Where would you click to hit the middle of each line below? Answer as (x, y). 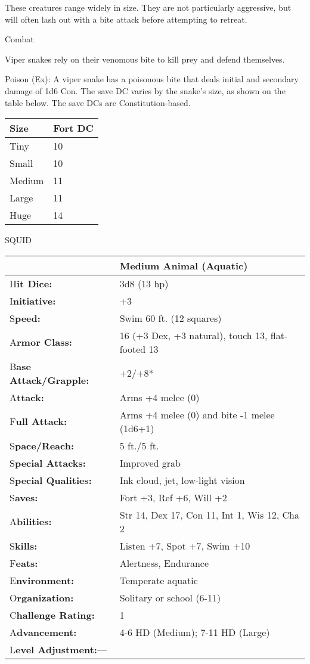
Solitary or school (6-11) (170, 597)
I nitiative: (33, 300)
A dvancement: (43, 632)
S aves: (24, 497)
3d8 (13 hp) (144, 283)
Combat (19, 39)
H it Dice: (31, 283)
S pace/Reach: (42, 445)
